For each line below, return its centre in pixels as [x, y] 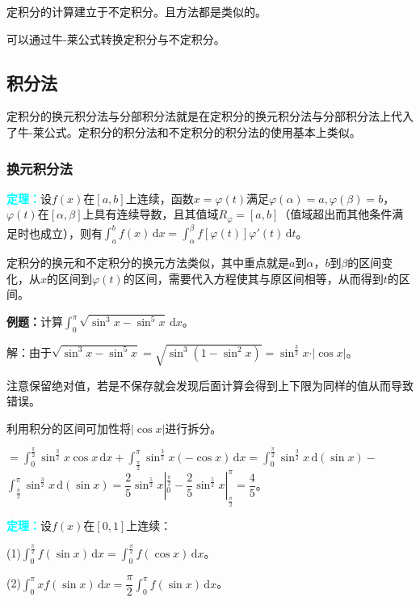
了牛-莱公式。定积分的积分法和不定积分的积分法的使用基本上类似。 [184, 131]
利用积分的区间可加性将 [69, 428]
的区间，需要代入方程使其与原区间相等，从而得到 [253, 278]
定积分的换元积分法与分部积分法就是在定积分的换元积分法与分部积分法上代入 [210, 116]
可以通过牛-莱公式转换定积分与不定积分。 [116, 38]
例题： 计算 [35, 322]
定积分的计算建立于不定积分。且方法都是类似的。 [136, 11]
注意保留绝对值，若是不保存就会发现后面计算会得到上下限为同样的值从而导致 [210, 385]
